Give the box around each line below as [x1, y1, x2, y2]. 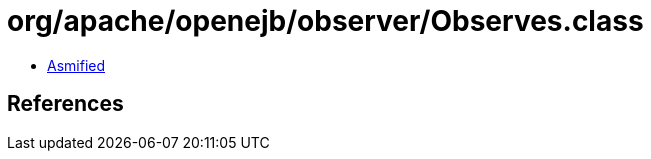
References [7, 91, 124, 117]
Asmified [47, 56, 106, 74]
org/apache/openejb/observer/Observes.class [7, 4, 644, 38]
